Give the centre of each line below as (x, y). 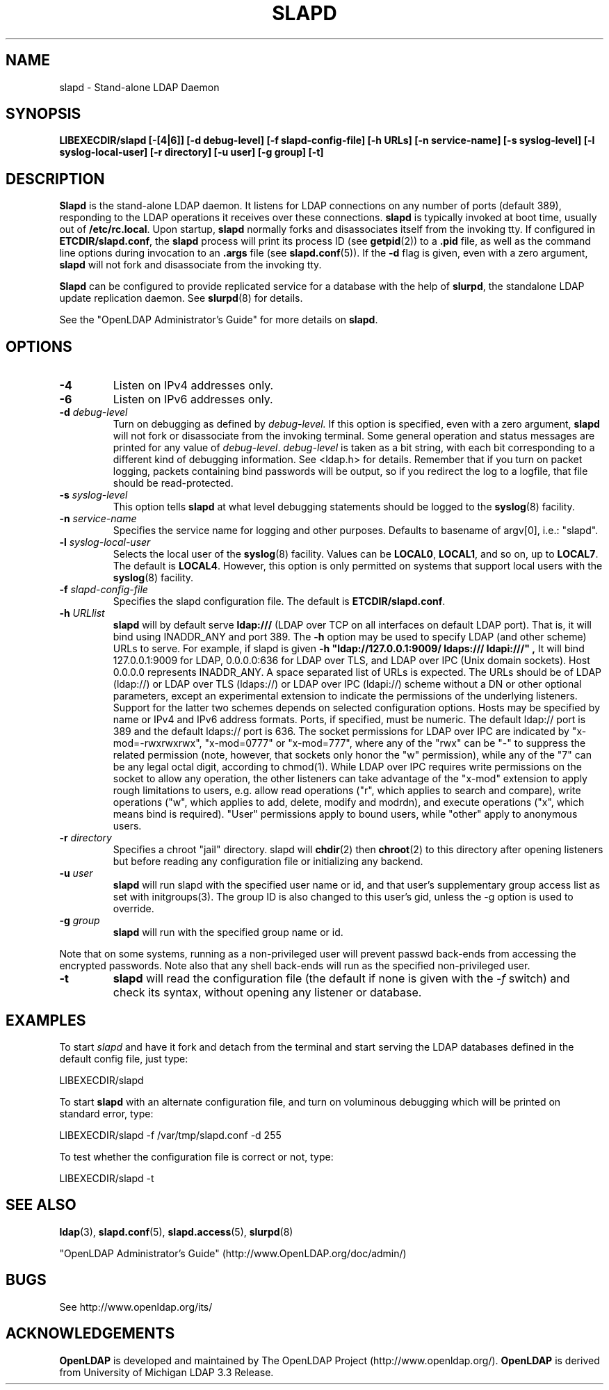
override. (133, 909)
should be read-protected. (173, 483)
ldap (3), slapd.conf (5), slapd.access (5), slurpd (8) (176, 1231)
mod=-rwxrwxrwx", (157, 743)
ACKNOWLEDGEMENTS (90, 1334)
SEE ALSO (41, 1205)
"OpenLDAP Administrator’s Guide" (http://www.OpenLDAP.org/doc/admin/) (233, 1253)
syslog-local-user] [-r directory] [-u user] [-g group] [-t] (192, 152)
